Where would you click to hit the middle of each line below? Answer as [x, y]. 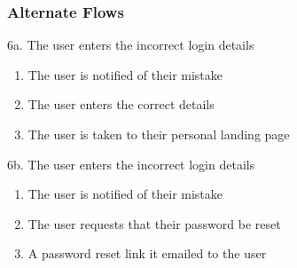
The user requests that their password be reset [154, 223]
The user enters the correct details [121, 104]
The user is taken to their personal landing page [159, 134]
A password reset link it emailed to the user [147, 253]
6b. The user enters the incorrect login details [131, 164]
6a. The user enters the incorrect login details [131, 45]
